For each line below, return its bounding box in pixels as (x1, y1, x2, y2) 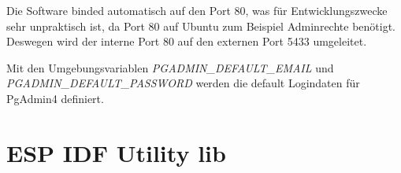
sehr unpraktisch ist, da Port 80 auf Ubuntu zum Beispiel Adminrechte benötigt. (6, 17, 395, 34)
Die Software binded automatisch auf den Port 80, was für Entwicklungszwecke (6, 2, 388, 18)
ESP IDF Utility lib (6, 136, 226, 168)
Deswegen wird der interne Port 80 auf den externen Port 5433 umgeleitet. (6, 33, 367, 50)
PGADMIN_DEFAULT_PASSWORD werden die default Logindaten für (6, 75, 360, 91)
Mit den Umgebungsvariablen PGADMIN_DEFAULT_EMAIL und (6, 59, 334, 75)
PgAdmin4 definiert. (6, 90, 104, 106)
